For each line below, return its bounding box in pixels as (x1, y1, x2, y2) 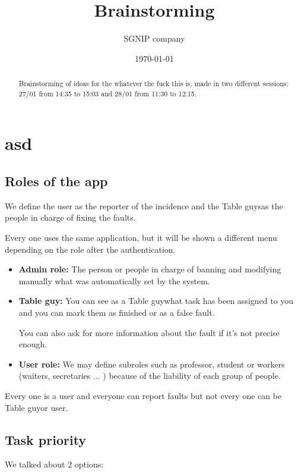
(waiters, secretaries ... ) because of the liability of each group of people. (18, 369, 281, 382)
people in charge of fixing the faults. (5, 211, 136, 224)
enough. (18, 338, 47, 350)
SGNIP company (123, 32, 185, 45)
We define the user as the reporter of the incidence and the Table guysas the (5, 199, 283, 212)
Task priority (5, 430, 87, 448)
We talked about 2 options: (5, 458, 104, 470)
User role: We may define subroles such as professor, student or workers (18, 357, 285, 370)
